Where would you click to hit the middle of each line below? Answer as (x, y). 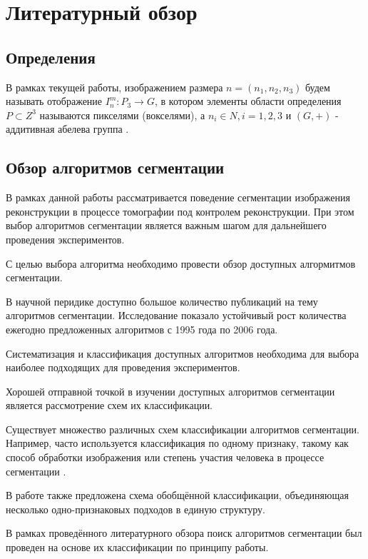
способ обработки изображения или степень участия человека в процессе (165, 457)
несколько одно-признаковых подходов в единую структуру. (136, 509)
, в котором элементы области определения (248, 101)
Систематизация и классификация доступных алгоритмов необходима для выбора (183, 353)
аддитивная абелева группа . (67, 129)
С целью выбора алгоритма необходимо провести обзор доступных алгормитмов (181, 263)
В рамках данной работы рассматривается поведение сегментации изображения (178, 197)
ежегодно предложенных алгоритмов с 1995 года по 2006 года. (142, 329)
